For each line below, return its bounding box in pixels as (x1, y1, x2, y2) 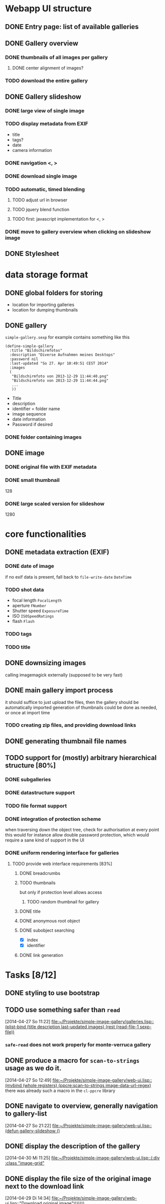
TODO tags (5, 630, 32, 637)
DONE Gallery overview (5, 39, 79, 47)
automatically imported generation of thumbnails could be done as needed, (5, 704, 158, 710)
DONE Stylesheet (5, 250, 59, 258)
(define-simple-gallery (5, 344, 54, 349)
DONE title (19, 908, 41, 914)
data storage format (5, 269, 88, 280)
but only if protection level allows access (19, 889, 102, 895)
